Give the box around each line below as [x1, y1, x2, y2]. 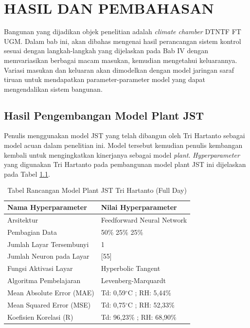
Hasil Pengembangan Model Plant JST [4, 107, 204, 123]
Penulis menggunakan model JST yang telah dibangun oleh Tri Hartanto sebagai [4, 130, 245, 141]
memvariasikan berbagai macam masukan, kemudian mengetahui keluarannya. [4, 55, 237, 65]
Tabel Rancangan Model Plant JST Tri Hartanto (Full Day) [7, 185, 187, 195]
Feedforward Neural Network [101, 214, 187, 225]
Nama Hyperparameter [7, 202, 87, 212]
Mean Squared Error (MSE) [7, 299, 91, 309]
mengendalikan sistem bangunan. [4, 83, 103, 94]
